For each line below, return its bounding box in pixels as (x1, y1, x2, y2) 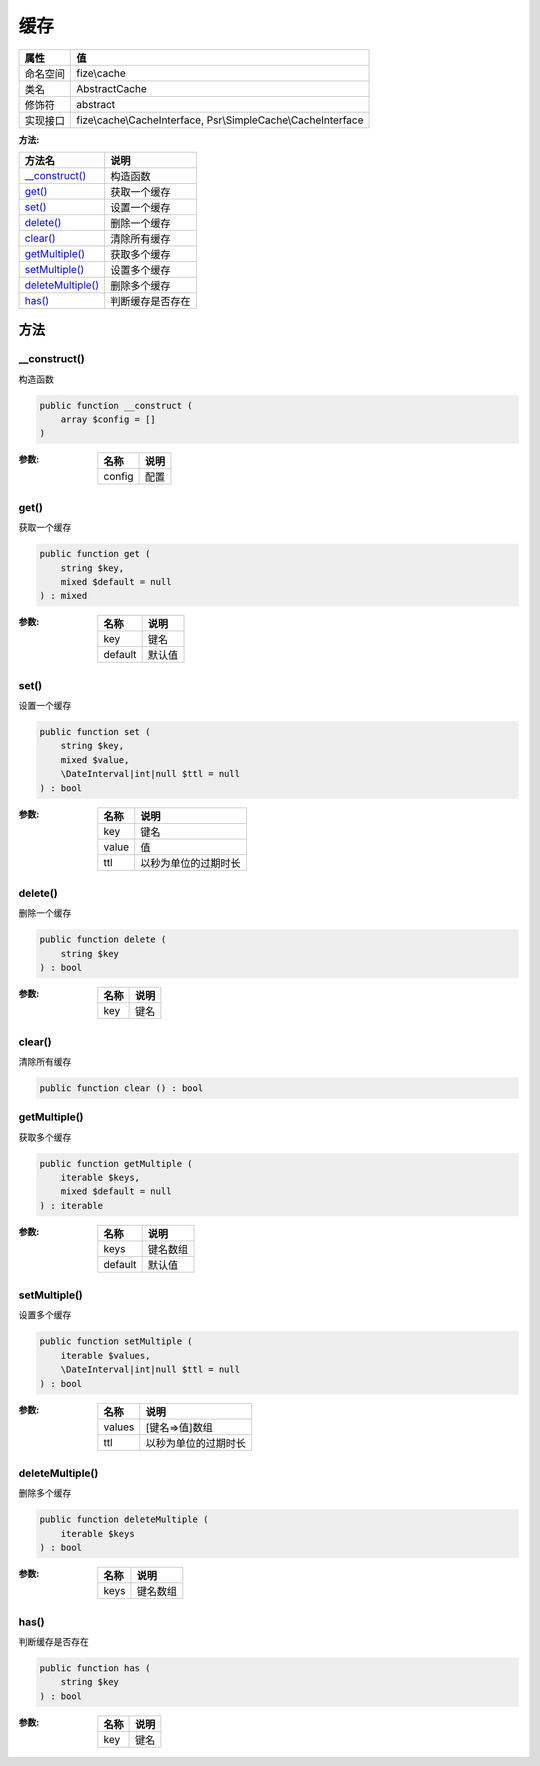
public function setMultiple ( (39, 1336, 194, 1347)
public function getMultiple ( (39, 1158, 194, 1169)
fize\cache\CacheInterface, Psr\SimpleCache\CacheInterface (76, 113, 364, 127)
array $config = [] (60, 414, 157, 425)
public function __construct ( (39, 400, 194, 411)
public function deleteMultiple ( (39, 1514, 209, 1525)
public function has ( (39, 1662, 151, 1674)
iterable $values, (60, 1350, 151, 1361)
